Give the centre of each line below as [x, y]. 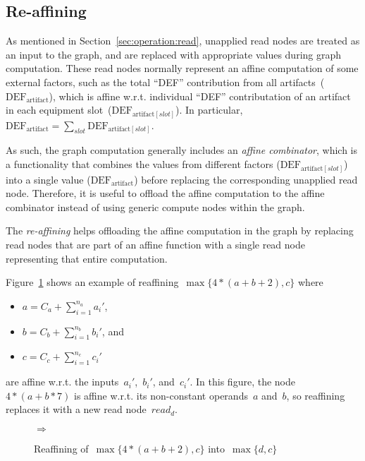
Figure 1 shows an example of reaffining [92, 282]
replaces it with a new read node [76, 409]
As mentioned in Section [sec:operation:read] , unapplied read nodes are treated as [183, 41]
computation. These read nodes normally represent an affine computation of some [182, 68]
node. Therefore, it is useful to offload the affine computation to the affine [165, 193]
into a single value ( [48, 179]
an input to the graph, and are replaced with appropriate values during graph [174, 54]
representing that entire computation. [87, 258]
